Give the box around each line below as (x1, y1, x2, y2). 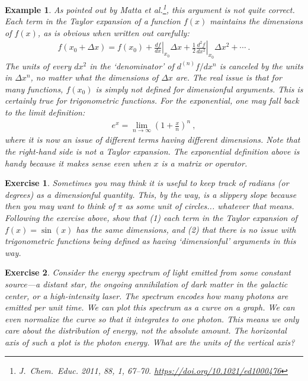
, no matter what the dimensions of (30, 71, 159, 84)
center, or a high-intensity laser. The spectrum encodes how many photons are (5, 289, 288, 302)
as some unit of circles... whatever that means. (125, 200, 294, 212)
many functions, (5, 82, 63, 95)
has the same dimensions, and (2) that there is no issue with (76, 223, 296, 235)
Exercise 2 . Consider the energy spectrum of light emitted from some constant (5, 266, 291, 278)
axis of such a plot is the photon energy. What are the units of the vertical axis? (5, 335, 295, 348)
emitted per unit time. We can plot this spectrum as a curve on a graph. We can (5, 301, 295, 313)
